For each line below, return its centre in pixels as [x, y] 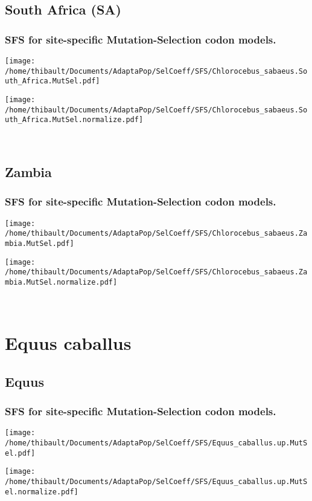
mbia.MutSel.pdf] [40, 243]
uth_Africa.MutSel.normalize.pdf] [74, 120]
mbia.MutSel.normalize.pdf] [61, 282]
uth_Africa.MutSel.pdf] [53, 81]
